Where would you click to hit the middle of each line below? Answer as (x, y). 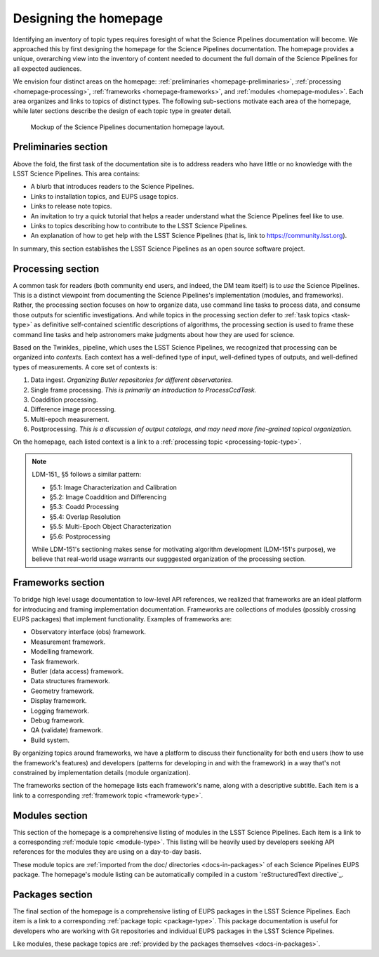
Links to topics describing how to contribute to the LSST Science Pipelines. (139, 225)
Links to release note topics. (71, 206)
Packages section (53, 894)
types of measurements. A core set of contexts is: (85, 367)
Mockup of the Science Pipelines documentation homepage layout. (127, 127)
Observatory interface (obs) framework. (88, 632)
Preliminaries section (60, 147)
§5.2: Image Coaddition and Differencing (108, 497)
